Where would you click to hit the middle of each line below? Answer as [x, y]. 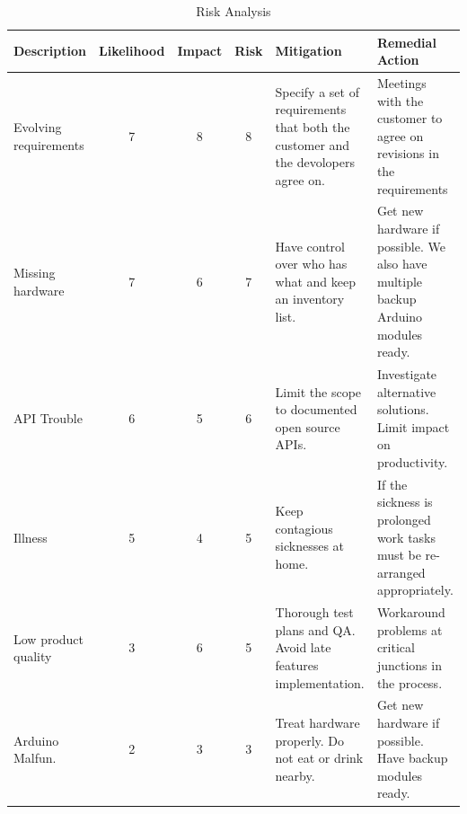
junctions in [409, 665]
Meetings [401, 83]
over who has [311, 264]
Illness [31, 537]
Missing [35, 273]
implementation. [320, 682]
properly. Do [310, 740]
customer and [313, 144]
